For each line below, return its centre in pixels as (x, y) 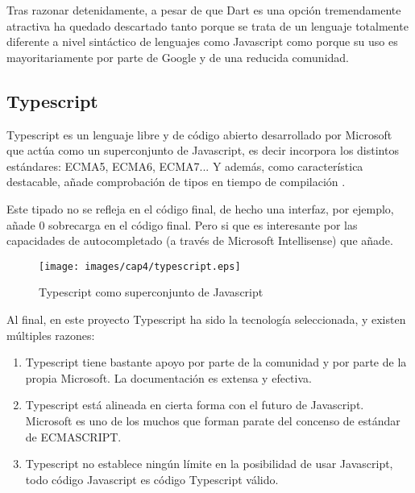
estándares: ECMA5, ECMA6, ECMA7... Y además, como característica (185, 166)
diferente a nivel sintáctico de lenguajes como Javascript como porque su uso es (202, 41)
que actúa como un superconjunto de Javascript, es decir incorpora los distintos (203, 150)
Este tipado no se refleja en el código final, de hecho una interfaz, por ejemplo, (200, 208)
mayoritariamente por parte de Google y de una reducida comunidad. (178, 57)
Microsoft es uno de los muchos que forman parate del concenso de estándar (213, 420)
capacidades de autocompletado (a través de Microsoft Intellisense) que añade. (200, 240)
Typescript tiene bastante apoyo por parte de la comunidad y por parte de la (216, 362)
